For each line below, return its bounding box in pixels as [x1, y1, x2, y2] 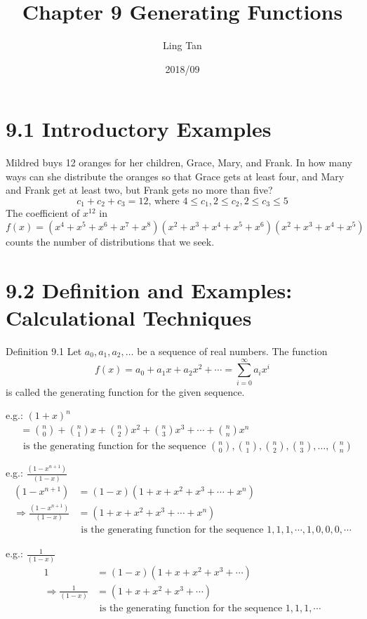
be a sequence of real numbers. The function [137, 343, 328, 358]
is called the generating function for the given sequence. [6, 384, 245, 399]
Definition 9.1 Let [6, 343, 82, 358]
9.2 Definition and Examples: [6, 275, 293, 304]
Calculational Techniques [6, 303, 252, 332]
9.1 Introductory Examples [6, 114, 272, 143]
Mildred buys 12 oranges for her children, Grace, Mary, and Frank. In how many [6, 155, 352, 170]
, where [148, 197, 180, 207]
